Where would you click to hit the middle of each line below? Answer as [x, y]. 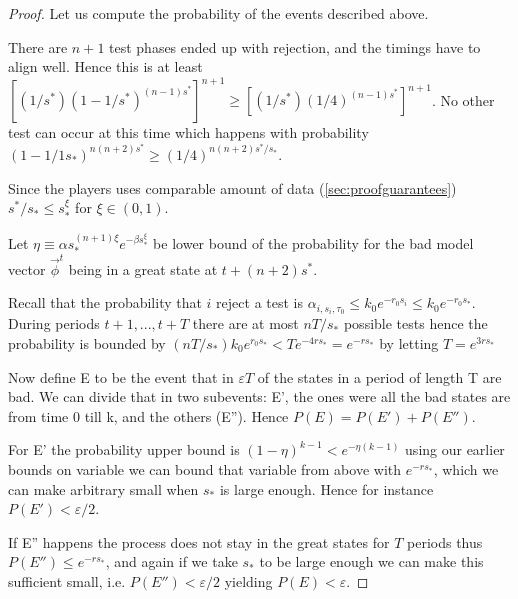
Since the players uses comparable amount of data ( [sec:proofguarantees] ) [232, 187]
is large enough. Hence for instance [326, 488]
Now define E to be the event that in [121, 376]
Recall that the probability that [105, 302]
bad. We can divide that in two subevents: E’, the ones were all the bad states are [259, 396]
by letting [409, 343]
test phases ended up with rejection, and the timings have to [295, 46]
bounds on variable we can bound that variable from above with [205, 468]
